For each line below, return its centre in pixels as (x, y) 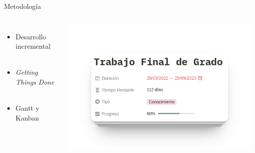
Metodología (23, 6)
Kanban (27, 117)
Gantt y (27, 108)
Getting (26, 72)
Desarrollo (31, 36)
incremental (33, 46)
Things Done (35, 81)
